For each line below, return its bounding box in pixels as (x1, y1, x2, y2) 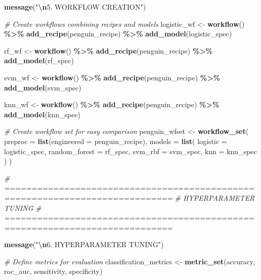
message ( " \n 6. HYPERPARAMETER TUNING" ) (4, 239, 164, 250)
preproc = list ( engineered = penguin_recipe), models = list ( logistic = (4, 135, 227, 146)
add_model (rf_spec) (4, 55, 74, 66)
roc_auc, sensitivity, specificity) (4, 266, 103, 276)
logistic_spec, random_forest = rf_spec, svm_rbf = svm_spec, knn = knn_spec (4, 146, 257, 156)
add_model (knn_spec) (4, 109, 81, 119)
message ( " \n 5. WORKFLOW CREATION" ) (4, 2, 146, 12)
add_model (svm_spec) (4, 82, 81, 92)
